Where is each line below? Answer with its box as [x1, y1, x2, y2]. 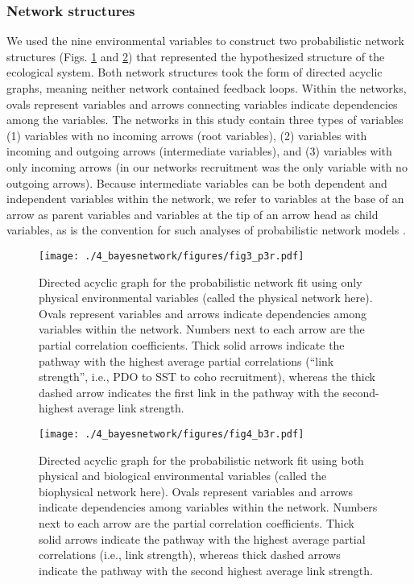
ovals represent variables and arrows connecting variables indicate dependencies [6, 95, 398, 112]
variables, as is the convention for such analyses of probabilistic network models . [6, 222, 406, 238]
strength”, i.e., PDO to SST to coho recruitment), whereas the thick [39, 368, 375, 385]
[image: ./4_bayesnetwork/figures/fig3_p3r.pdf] [39, 250, 304, 262]
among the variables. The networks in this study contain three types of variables [6, 111, 404, 128]
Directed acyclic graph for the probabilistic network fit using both [39, 451, 364, 468]
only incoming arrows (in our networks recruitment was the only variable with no [6, 158, 408, 175]
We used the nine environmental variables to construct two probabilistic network [6, 32, 405, 49]
